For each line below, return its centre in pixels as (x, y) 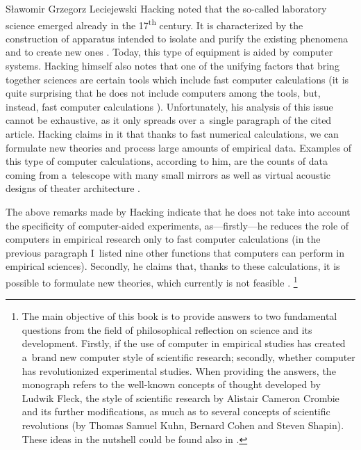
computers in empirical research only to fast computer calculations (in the (163, 239)
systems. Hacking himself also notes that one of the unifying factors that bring (173, 66)
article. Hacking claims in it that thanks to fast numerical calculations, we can (172, 134)
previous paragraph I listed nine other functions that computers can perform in (175, 252)
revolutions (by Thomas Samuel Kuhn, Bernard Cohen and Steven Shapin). (183, 425)
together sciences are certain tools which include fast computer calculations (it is (177, 79)
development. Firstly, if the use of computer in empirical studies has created (184, 343)
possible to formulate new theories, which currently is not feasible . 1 (152, 281)
